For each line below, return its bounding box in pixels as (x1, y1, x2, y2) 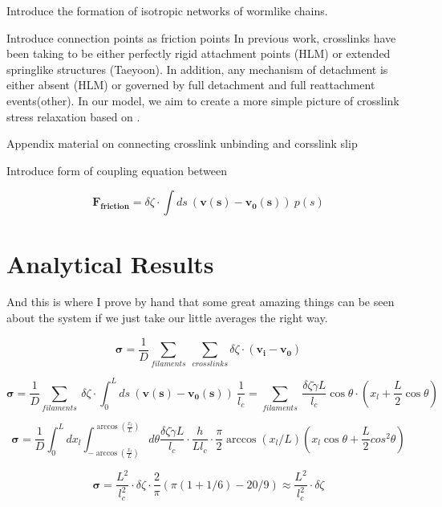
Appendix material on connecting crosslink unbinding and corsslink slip (6, 135, 358, 152)
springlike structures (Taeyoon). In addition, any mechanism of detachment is (6, 60, 388, 77)
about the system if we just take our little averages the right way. (6, 309, 328, 326)
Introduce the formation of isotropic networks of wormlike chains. (6, 2, 328, 18)
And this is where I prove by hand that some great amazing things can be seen (6, 293, 395, 310)
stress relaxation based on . (6, 108, 140, 125)
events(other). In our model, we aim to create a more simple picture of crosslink (6, 92, 399, 108)
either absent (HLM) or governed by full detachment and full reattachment (6, 76, 375, 93)
